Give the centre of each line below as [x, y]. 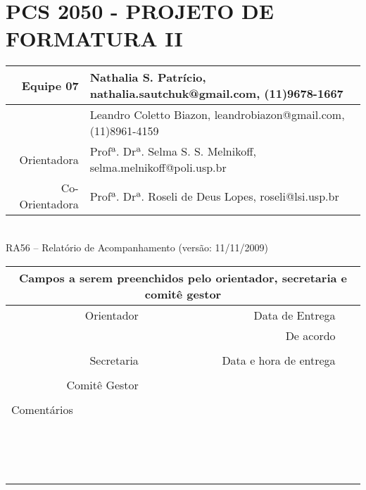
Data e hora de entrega [279, 360]
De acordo [310, 335]
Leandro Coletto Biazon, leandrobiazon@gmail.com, [217, 115]
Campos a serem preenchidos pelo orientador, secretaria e [183, 277]
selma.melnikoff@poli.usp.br [158, 168]
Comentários [42, 409]
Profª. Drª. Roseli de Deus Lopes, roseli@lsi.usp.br [214, 196]
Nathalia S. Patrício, [148, 77]
